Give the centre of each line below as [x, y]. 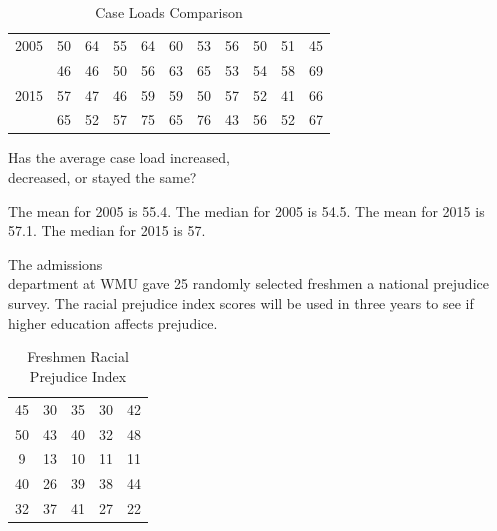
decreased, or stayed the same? [102, 177]
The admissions [55, 263]
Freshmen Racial [78, 356]
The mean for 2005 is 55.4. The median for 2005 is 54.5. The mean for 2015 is [246, 210]
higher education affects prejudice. [113, 322]
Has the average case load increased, [119, 157]
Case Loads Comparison [169, 12]
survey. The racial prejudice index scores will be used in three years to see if [241, 303]
